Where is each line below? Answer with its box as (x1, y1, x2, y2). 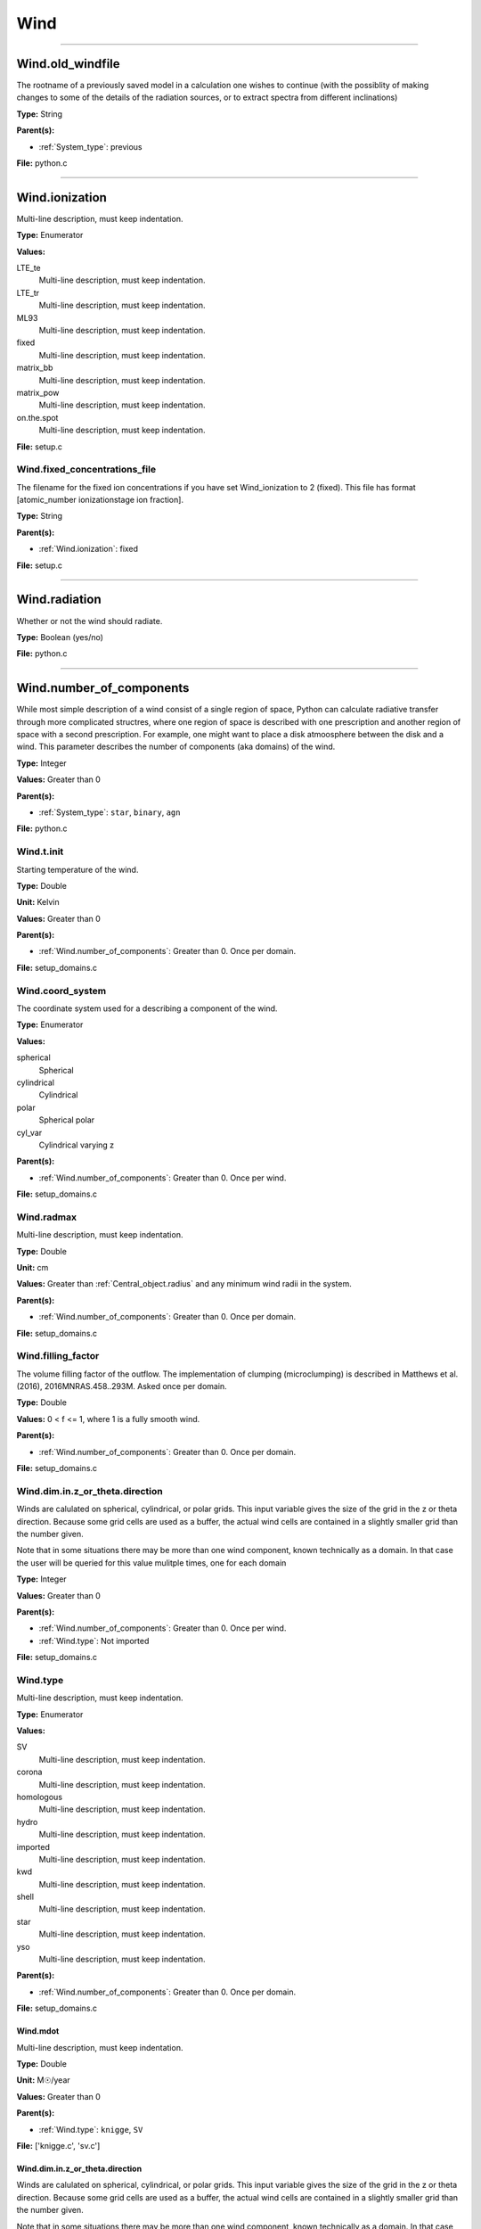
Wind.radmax (16, 1211, 77, 1223)
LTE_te (16, 263, 42, 274)
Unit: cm (16, 1263, 49, 1272)
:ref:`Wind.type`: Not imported (38, 1635, 150, 1646)
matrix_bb (16, 362, 53, 374)
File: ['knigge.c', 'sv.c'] (16, 2140, 101, 2151)
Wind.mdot (16, 2026, 60, 2036)
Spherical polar (38, 1114, 95, 1125)
